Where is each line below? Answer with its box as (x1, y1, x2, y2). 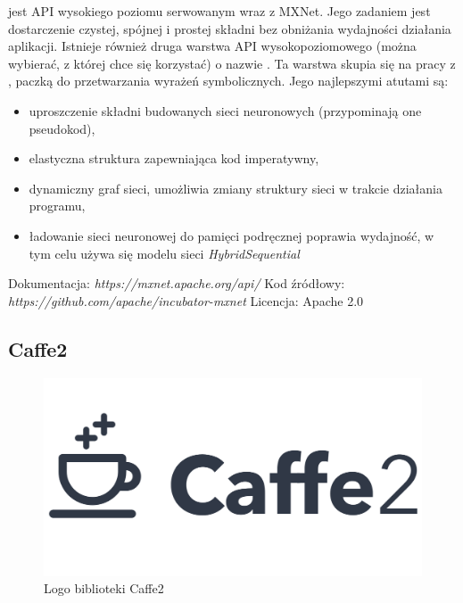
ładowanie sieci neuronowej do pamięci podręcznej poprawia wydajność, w (29, 226, 434, 244)
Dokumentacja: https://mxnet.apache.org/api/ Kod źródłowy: (8, 274, 345, 293)
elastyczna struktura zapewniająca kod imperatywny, (29, 149, 319, 168)
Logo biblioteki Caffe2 (44, 579, 164, 598)
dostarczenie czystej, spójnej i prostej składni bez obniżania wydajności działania (8, 19, 451, 37)
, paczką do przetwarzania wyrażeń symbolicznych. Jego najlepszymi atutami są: (8, 71, 449, 90)
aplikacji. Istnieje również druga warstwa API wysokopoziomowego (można (8, 37, 417, 55)
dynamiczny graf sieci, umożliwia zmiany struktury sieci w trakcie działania (29, 178, 442, 197)
